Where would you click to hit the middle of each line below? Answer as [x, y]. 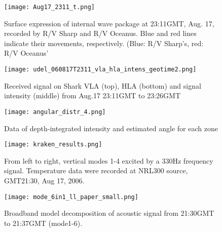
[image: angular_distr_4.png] [55, 112]
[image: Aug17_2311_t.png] [49, 7]
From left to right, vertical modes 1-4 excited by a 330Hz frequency [109, 160]
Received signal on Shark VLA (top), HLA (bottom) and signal [103, 85]
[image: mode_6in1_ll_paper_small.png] [71, 197]
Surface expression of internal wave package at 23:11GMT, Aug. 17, [109, 23]
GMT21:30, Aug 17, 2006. [44, 180]
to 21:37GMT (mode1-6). [43, 223]
